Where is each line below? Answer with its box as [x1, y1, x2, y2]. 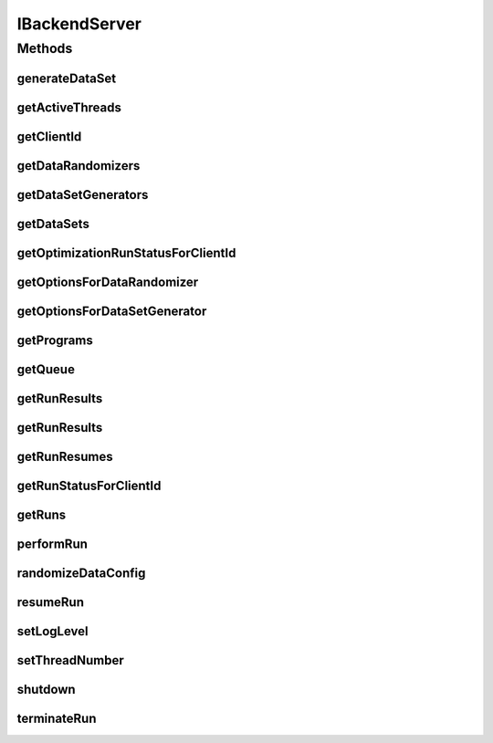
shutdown [16, 681, 77, 697]
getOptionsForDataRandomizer [16, 274, 199, 289]
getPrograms [16, 332, 93, 348]
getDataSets [16, 215, 90, 232]
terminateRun [16, 710, 97, 726]
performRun [16, 536, 89, 551]
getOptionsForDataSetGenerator [16, 303, 207, 319]
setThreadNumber [16, 653, 125, 668]
